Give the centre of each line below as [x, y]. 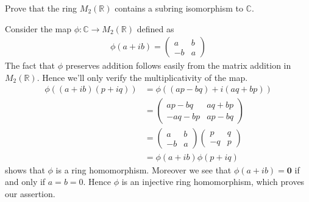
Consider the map [38, 28]
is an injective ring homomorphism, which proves [213, 182]
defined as [155, 28]
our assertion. [30, 193]
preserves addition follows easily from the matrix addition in [178, 65]
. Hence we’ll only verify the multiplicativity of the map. [142, 77]
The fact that [30, 65]
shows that [25, 169]
